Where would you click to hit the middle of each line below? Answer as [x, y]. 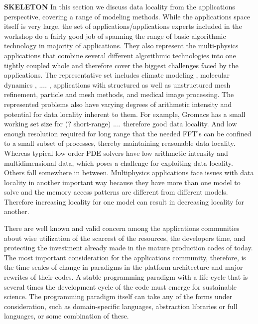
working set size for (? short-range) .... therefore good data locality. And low [121, 124]
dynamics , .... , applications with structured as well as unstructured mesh [117, 84]
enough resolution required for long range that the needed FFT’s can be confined [128, 133]
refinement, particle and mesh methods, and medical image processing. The [119, 94]
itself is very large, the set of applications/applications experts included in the [123, 26]
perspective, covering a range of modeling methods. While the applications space [127, 16]
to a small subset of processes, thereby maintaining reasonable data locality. [120, 143]
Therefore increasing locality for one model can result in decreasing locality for [124, 201]
